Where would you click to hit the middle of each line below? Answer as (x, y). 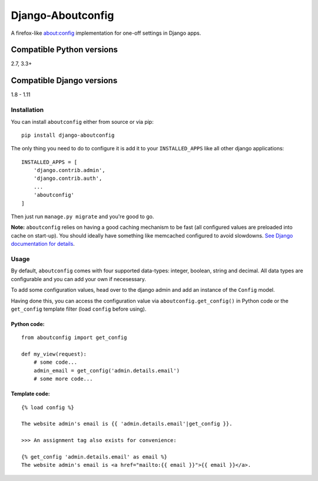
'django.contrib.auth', (68, 179)
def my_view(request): (54, 354)
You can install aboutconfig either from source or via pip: (82, 121)
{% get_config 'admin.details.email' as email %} (95, 457)
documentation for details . (43, 244)
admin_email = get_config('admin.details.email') (106, 370)
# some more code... (63, 379)
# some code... (55, 362)
